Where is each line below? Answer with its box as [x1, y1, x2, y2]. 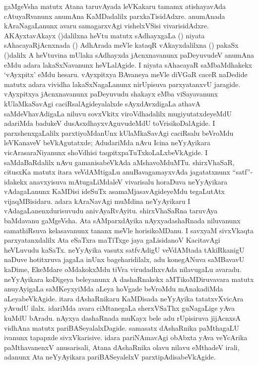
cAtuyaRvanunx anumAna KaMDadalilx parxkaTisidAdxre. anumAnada [4, 10, 225, 21]
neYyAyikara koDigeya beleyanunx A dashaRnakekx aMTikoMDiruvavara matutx [4, 274, 254, 284]
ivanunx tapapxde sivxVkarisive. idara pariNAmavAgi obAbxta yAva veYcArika [4, 332, 248, 343]
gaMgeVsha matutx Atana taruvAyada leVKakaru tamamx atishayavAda [4, 1, 226, 11]
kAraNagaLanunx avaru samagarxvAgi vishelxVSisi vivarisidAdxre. [4, 20, 209, 31]
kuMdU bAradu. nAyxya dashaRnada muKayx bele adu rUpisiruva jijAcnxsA [4, 313, 241, 323]
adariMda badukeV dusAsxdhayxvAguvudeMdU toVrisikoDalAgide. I [4, 118, 215, 128]
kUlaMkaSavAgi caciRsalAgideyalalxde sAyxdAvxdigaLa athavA [4, 98, 201, 108]
